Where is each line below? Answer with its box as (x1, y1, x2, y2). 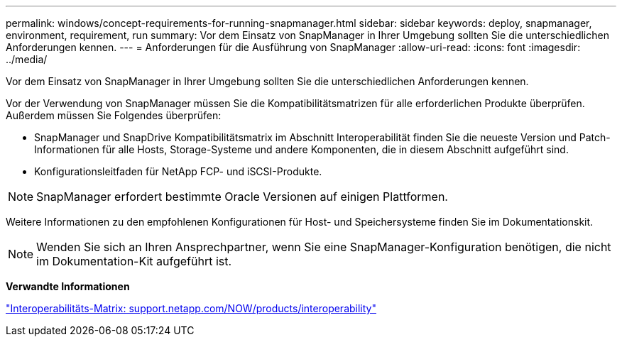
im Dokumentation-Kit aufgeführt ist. (36, 254, 232, 268)
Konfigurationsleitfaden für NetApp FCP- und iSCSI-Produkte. (34, 165, 322, 177)
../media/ (6, 53, 48, 65)
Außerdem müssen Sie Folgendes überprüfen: (6, 109, 222, 121)
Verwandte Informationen (6, 280, 130, 292)
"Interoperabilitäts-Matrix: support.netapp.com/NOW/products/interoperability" (6, 302, 376, 314)
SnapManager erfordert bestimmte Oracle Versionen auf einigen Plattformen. (36, 189, 448, 204)
